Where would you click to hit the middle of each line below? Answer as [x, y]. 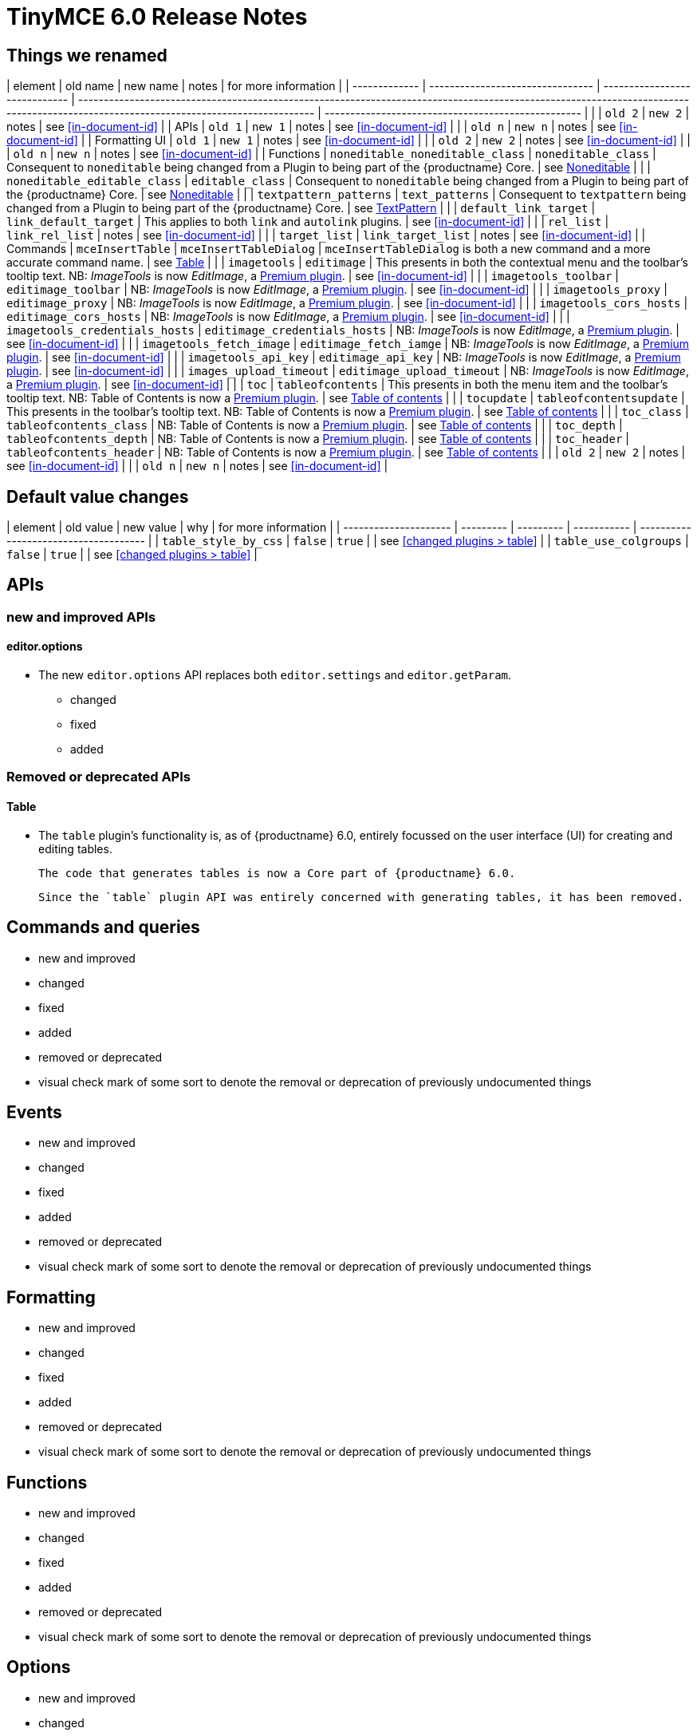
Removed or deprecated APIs [98, 777]
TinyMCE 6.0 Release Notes [157, 17]
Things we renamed [87, 55]
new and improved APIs [81, 617]
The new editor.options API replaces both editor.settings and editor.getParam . [275, 675]
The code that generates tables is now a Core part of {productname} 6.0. [277, 873]
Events [34, 1112]
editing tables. [75, 848]
